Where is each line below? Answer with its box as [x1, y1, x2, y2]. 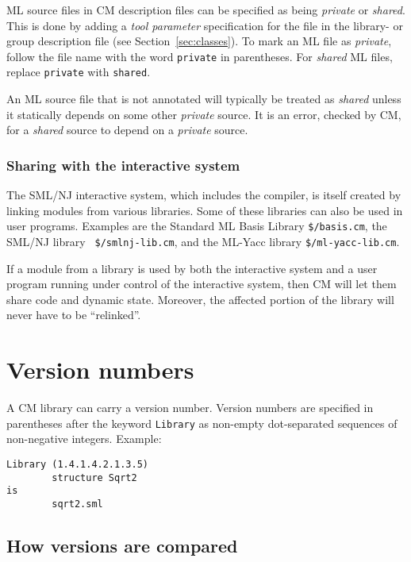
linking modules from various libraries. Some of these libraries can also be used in [6, 202, 403, 218]
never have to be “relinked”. [6, 306, 141, 323]
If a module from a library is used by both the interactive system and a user [6, 260, 378, 276]
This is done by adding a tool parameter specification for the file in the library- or [6, 17, 403, 33]
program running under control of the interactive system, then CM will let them [6, 275, 397, 292]
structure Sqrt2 [52, 472, 137, 483]
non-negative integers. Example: [6, 430, 162, 447]
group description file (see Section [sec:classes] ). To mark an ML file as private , [6, 33, 392, 49]
